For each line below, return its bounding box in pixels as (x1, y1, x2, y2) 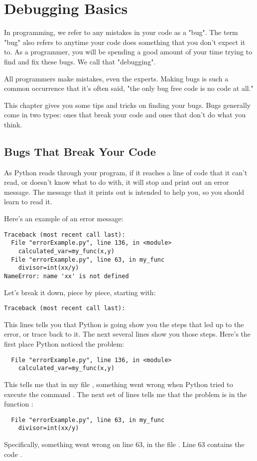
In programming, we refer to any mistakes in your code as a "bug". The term (4, 27, 238, 37)
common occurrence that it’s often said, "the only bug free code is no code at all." (4, 83, 254, 93)
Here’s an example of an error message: (4, 213, 124, 224)
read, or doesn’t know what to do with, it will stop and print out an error (4, 177, 229, 187)
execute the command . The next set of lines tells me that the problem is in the (4, 389, 247, 399)
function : (4, 399, 33, 409)
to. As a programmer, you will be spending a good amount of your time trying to (4, 46, 253, 57)
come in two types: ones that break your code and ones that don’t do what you (4, 109, 246, 120)
